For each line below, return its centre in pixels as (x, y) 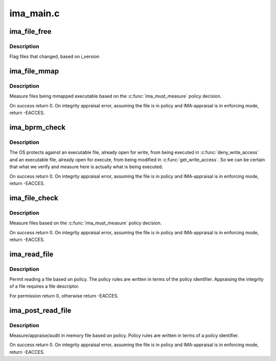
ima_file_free (30, 31)
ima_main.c (34, 13)
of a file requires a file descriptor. (44, 286)
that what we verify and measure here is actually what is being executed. (86, 167)
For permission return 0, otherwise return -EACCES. (64, 296)
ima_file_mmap (34, 71)
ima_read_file (31, 254)
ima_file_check (34, 198)
